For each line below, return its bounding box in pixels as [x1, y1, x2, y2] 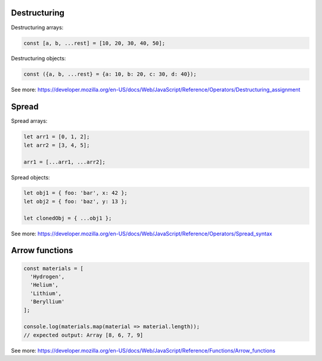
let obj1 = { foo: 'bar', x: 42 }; [23, 189, 128, 197]
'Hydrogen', [30, 273, 65, 280]
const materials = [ [23, 265, 83, 272]
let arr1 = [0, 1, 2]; [23, 133, 90, 140]
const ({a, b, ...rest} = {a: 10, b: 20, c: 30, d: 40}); [23, 71, 197, 77]
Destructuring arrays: [11, 24, 64, 31]
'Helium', [30, 282, 59, 288]
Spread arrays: [11, 117, 48, 125]
